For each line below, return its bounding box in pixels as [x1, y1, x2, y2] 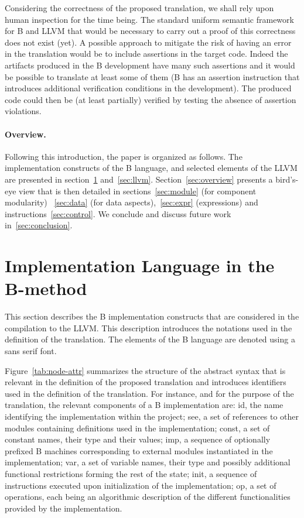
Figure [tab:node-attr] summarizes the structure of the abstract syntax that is [5, 364, 286, 376]
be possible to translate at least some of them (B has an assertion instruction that [5, 70, 300, 83]
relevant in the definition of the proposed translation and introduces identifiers [5, 376, 286, 388]
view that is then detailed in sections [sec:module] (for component [19, 184, 257, 197]
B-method [5, 276, 87, 300]
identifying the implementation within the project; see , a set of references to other [5, 410, 299, 422]
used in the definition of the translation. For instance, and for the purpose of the [5, 387, 294, 399]
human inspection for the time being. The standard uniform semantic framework [5, 13, 294, 25]
